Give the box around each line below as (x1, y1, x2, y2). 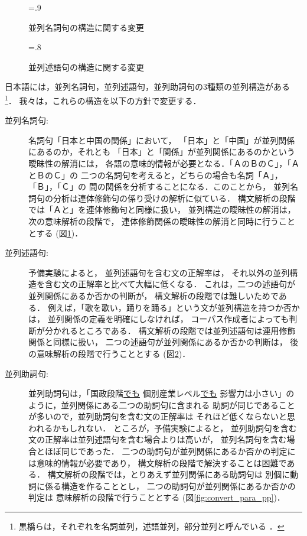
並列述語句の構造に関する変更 (28, 60, 144, 73)
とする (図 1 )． (28, 226, 83, 239)
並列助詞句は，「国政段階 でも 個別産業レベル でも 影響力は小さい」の (28, 387, 295, 399)
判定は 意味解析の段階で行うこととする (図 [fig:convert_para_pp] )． (28, 491, 285, 503)
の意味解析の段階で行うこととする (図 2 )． (28, 347, 191, 359)
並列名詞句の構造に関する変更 (28, 21, 144, 33)
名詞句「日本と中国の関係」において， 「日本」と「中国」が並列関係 (28, 134, 295, 146)
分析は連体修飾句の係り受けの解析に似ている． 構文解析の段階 (53, 191, 296, 204)
